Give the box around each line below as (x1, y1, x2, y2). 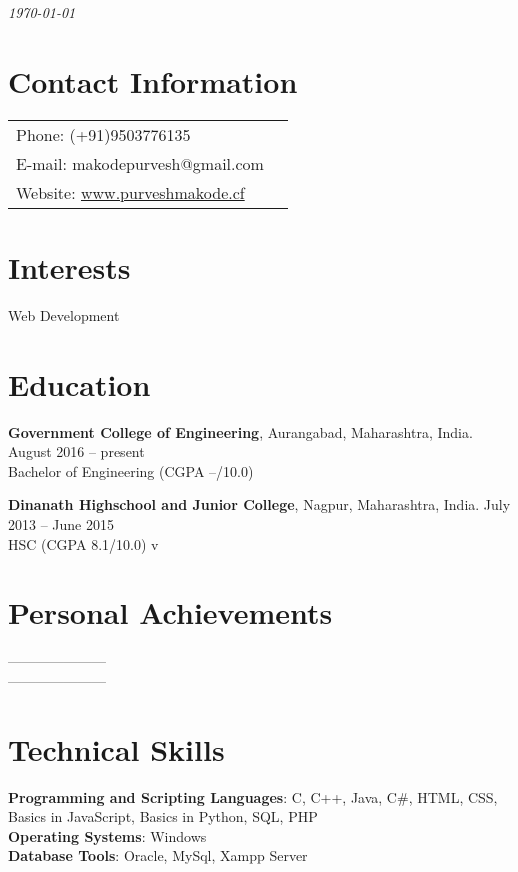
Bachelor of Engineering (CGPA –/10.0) (8, 460, 254, 481)
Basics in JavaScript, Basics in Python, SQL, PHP (8, 806, 318, 827)
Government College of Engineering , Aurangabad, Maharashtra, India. (8, 421, 473, 442)
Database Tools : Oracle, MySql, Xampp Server (8, 845, 308, 866)
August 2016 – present (8, 441, 145, 462)
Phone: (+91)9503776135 (16, 122, 191, 146)
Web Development (8, 304, 120, 325)
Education (8, 363, 151, 404)
